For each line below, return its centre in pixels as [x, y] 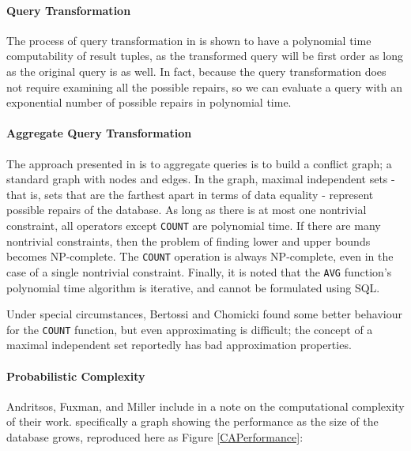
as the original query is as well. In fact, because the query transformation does [196, 71]
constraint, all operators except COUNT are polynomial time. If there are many [194, 225]
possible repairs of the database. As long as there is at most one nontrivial [187, 210]
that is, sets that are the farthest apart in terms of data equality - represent [190, 194]
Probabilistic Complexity [76, 376]
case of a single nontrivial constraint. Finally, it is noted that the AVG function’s [199, 271]
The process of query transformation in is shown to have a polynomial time [189, 40]
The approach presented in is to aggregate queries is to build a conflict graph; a [199, 163]
